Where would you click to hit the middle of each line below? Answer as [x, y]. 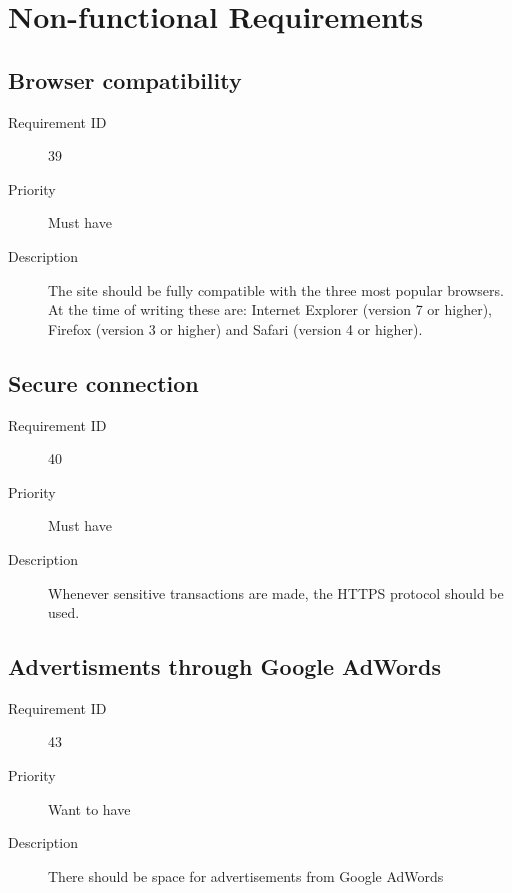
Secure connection [103, 382]
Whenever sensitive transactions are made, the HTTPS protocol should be [276, 592]
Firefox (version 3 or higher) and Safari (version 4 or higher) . [235, 328]
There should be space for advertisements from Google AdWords [246, 875]
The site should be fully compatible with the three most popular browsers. [276, 289]
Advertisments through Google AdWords [225, 666]
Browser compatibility [125, 79]
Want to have [89, 808]
